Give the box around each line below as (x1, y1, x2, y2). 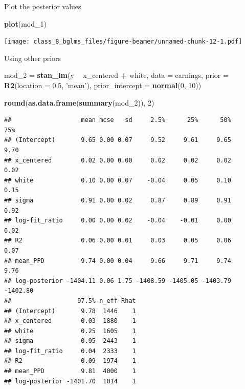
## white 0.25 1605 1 (4, 327, 136, 335)
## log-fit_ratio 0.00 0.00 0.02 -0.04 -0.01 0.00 (4, 217, 231, 224)
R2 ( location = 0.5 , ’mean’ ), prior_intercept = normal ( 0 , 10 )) (4, 80, 202, 91)
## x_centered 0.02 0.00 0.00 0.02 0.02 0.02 (4, 156, 231, 164)
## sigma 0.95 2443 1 (4, 337, 136, 345)
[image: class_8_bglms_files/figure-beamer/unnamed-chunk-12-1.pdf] (4, 38, 242, 46)
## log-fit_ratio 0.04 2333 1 (4, 347, 136, 355)
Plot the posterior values (4, 1, 81, 11)
